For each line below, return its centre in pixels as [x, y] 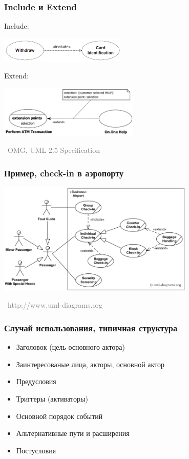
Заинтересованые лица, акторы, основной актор [90, 364]
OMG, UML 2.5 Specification [54, 150]
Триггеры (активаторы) [52, 399]
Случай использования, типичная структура [91, 327]
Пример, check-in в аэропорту [64, 173]
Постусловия [36, 450]
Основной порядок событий [59, 416]
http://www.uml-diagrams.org [55, 305]
